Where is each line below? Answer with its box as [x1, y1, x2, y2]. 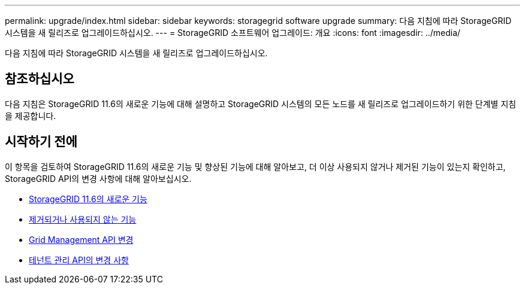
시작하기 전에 [5, 134, 77, 150]
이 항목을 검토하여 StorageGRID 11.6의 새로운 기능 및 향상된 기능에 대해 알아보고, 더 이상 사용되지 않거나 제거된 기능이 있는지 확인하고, [5, 161, 506, 172]
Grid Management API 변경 [29, 234, 134, 245]
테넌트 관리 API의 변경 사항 [29, 254, 129, 265]
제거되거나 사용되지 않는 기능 [29, 214, 137, 224]
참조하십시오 [5, 71, 74, 87]
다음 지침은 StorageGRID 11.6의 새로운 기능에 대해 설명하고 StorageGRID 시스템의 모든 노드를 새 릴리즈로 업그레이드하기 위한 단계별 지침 [5, 98, 517, 109]
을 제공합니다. [5, 110, 56, 121]
